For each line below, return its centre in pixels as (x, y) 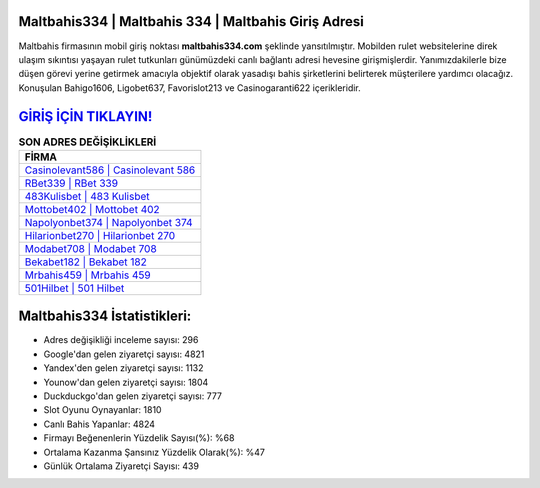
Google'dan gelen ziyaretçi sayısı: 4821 (124, 354)
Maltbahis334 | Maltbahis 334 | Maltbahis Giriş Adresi (191, 21)
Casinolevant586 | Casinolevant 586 (110, 170)
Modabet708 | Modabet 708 (90, 248)
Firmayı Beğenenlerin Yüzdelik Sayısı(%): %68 (139, 438)
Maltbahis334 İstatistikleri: (105, 316)
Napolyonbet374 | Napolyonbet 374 (109, 222)
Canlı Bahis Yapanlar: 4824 (99, 424)
